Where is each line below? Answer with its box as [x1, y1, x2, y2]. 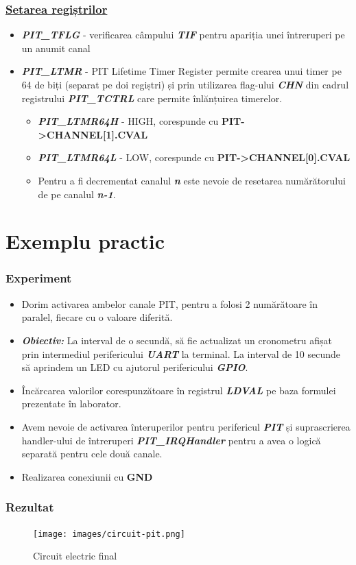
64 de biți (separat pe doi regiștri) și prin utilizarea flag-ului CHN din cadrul [21, 77, 349, 91]
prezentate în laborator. [21, 396, 121, 411]
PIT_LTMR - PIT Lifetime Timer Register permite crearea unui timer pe [21, 64, 342, 78]
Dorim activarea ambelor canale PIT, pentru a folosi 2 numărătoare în [21, 296, 318, 311]
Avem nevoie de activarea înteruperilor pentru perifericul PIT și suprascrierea [21, 419, 351, 433]
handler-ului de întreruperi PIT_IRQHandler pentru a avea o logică [21, 433, 321, 447]
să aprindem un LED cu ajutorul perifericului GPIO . [21, 360, 248, 374]
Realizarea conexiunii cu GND [21, 469, 153, 483]
